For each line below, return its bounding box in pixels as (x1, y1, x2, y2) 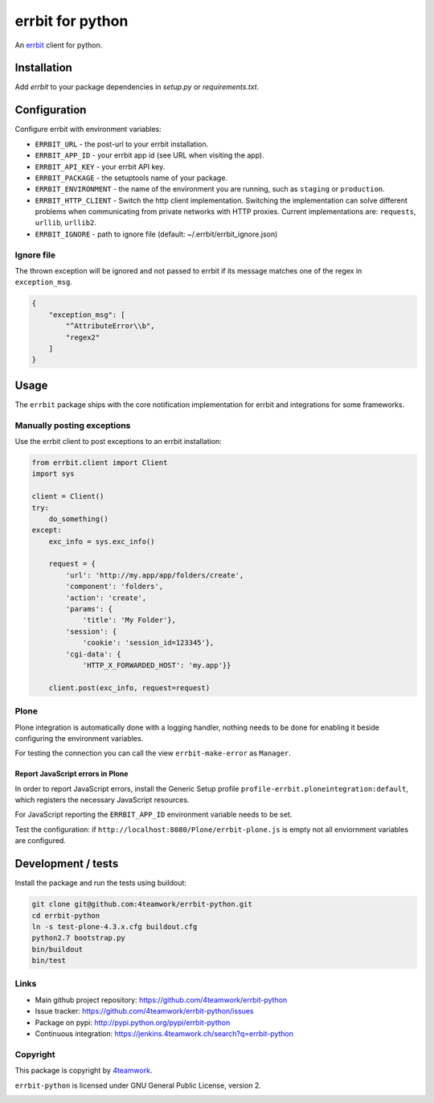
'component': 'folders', (65, 582, 164, 591)
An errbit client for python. (14, 40, 103, 50)
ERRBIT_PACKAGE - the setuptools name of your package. (35, 173, 228, 183)
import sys (31, 469, 75, 479)
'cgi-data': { (65, 649, 121, 659)
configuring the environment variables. (14, 733, 144, 743)
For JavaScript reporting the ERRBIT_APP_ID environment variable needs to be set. (14, 809, 293, 820)
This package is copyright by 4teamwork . (14, 1066, 153, 1076)
